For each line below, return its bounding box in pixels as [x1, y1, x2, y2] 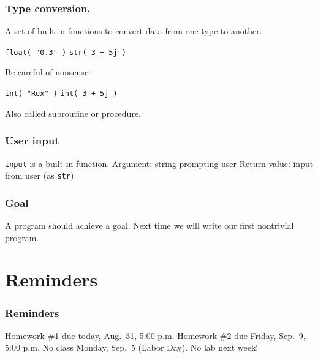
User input [5, 133, 59, 148]
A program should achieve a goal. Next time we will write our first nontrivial [5, 219, 294, 232]
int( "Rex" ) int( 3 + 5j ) [5, 89, 118, 99]
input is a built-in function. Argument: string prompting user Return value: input [5, 157, 314, 170]
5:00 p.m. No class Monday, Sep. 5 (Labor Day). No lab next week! [5, 341, 259, 354]
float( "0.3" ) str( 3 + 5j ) [5, 48, 126, 57]
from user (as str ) [5, 169, 74, 182]
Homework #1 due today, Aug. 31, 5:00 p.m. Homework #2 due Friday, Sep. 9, [5, 329, 306, 341]
